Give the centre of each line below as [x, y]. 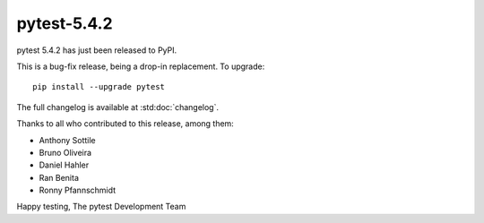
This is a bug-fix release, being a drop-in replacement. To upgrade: [141, 66]
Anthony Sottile [67, 140]
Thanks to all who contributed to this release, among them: [125, 124]
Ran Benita [59, 177]
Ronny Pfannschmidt [78, 190]
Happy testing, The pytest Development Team [101, 207]
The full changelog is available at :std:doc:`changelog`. [118, 107]
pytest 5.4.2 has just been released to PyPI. [97, 50]
